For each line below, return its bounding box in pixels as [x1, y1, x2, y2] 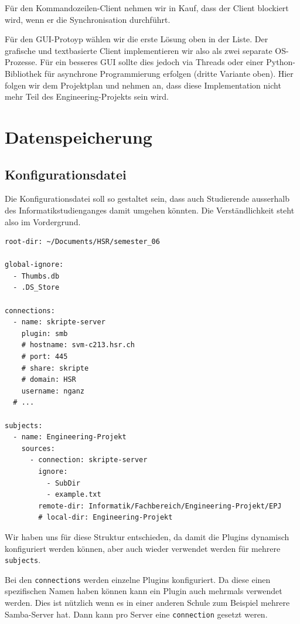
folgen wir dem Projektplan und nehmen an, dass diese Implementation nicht [5, 79, 281, 91]
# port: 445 [21, 352, 68, 361]
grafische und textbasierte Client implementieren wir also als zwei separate [5, 44, 272, 56]
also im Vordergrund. [5, 215, 81, 228]
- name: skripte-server [13, 318, 105, 327]
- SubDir [46, 479, 80, 487]
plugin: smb [21, 329, 68, 338]
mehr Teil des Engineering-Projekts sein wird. [5, 90, 169, 103]
